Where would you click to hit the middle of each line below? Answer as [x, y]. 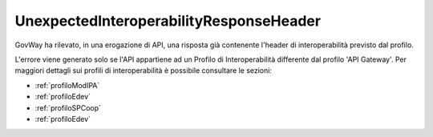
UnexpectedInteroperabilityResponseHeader [168, 21]
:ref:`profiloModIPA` [67, 85]
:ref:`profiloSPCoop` [68, 107]
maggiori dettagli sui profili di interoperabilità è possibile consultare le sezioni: [144, 71]
